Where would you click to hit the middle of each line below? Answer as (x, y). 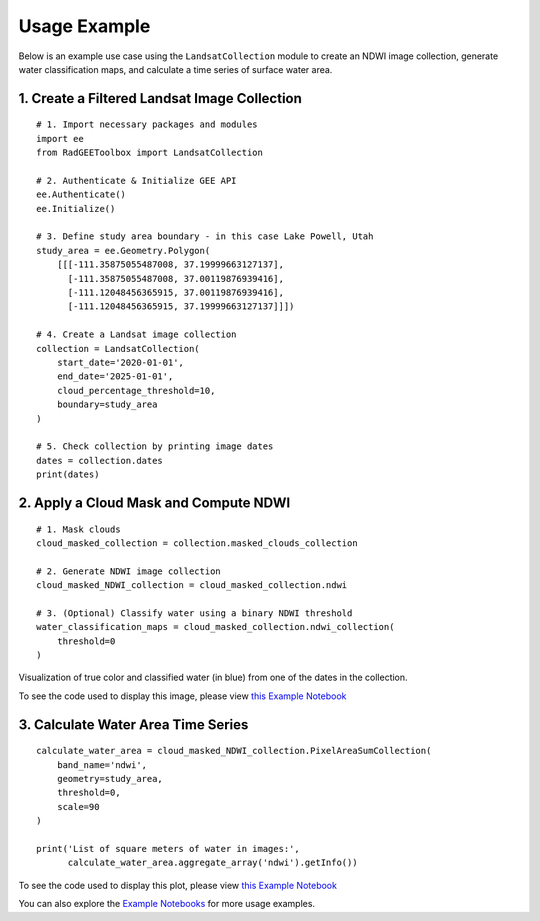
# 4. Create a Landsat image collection (136, 334)
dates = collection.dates (100, 460)
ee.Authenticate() (81, 194)
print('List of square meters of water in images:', (168, 848)
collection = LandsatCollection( (118, 348)
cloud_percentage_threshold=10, (136, 390)
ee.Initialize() (76, 208)
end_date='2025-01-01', (115, 376)
